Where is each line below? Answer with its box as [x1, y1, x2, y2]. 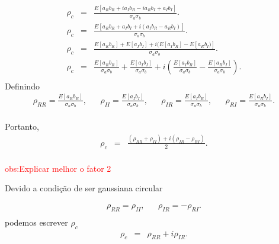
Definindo [5, 79, 40, 92]
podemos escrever [5, 216, 68, 228]
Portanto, [5, 120, 39, 132]
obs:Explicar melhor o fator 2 [5, 162, 111, 174]
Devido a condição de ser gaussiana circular [5, 182, 163, 194]
